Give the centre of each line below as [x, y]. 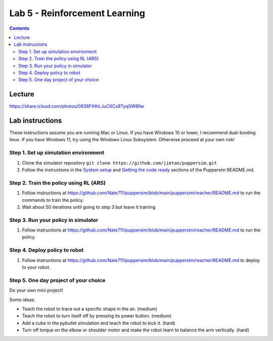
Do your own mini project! [36, 291]
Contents [19, 28]
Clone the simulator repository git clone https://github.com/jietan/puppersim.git [120, 163]
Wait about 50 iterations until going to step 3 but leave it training [89, 207]
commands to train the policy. [53, 200]
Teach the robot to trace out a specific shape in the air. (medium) [90, 309]
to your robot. [36, 267]
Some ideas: [22, 300]
